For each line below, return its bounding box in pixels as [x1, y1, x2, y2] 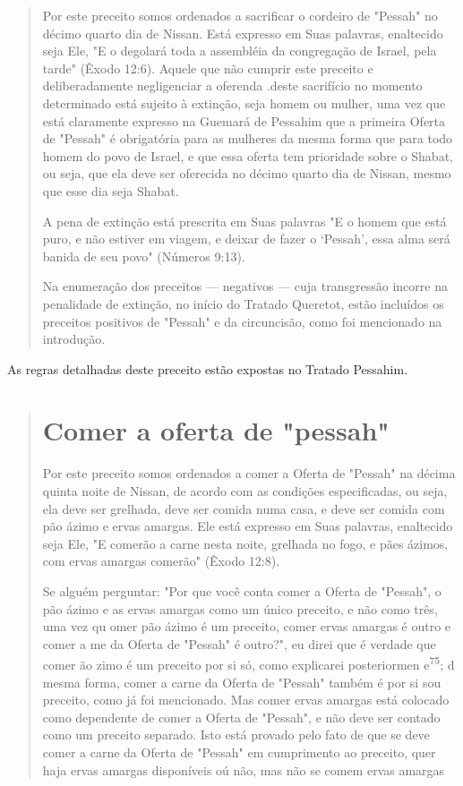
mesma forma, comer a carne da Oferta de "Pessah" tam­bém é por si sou [42, 672, 442, 691]
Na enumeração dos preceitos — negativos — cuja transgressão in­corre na [42, 277, 448, 295]
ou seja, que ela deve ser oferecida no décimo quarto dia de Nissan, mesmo [42, 164, 451, 183]
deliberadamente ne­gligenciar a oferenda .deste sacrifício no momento [42, 76, 423, 95]
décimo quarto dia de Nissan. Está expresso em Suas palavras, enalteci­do [42, 23, 443, 42]
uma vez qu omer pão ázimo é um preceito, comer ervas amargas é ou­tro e [42, 617, 451, 636]
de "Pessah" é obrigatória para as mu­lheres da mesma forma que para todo [42, 129, 453, 148]
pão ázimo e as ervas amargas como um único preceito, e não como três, [42, 599, 438, 618]
